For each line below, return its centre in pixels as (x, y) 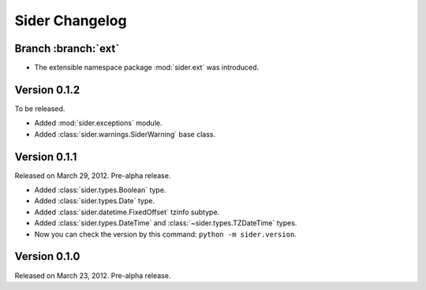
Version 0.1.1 (46, 156)
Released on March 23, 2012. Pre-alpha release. (93, 275)
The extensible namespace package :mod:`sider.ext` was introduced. (147, 68)
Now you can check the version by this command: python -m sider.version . (166, 234)
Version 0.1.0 (47, 257)
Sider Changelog (71, 20)
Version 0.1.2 (47, 89)
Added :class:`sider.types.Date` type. (95, 201)
